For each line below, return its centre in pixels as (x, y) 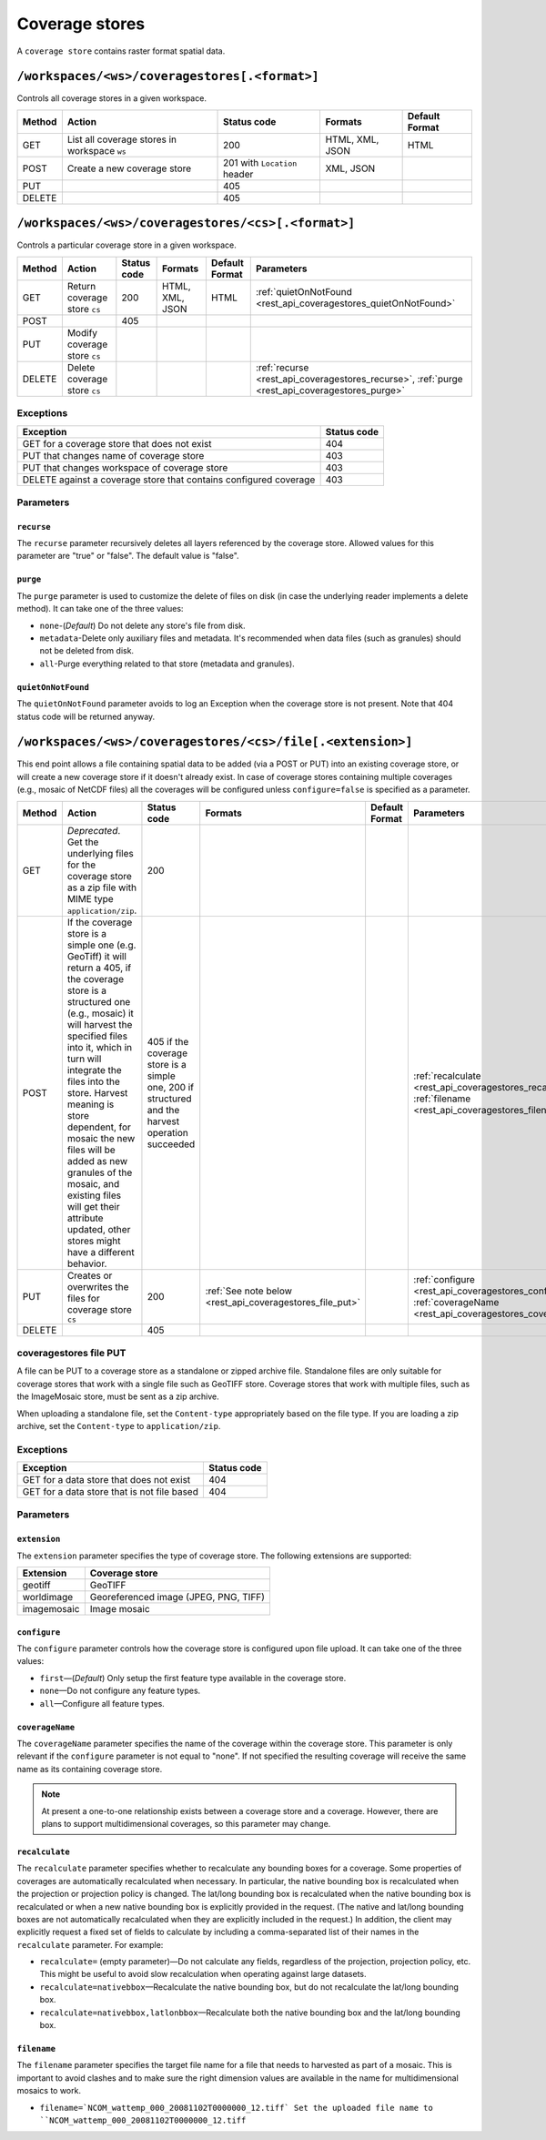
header (238, 174)
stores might (94, 1241)
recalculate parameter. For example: (90, 1944)
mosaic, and (93, 1183)
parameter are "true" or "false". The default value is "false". (128, 556)
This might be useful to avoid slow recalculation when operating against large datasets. (203, 1974)
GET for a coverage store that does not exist (117, 443)
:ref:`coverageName (456, 1303)
